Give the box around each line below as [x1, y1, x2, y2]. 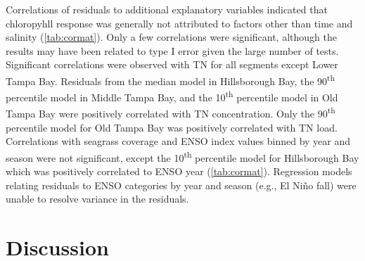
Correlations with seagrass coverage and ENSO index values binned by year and [6, 134, 351, 148]
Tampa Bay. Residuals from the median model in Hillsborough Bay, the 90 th [6, 71, 335, 88]
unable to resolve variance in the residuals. [6, 191, 189, 206]
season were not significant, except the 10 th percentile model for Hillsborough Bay [6, 148, 359, 165]
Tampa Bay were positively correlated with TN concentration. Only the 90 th [6, 104, 335, 121]
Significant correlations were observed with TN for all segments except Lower [6, 57, 338, 72]
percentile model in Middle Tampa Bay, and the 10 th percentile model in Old [6, 88, 338, 104]
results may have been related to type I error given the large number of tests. [6, 43, 339, 58]
